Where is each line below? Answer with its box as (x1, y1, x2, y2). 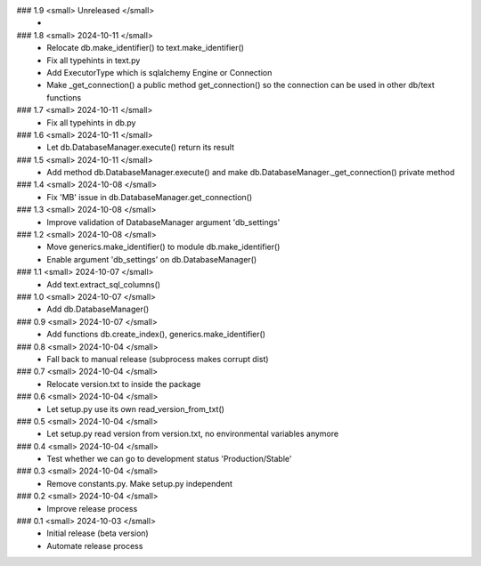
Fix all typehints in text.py (46, 54, 141, 66)
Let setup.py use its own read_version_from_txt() (46, 403, 224, 414)
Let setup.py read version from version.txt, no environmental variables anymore (46, 428, 338, 440)
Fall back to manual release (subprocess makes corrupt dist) (46, 353, 269, 364)
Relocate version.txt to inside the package (46, 378, 201, 389)
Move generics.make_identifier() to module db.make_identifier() (46, 241, 281, 253)
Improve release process (46, 503, 138, 513)
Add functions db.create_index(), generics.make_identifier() (46, 329, 266, 340)
